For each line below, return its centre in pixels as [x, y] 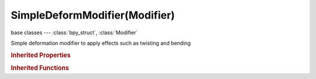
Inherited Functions [40, 68]
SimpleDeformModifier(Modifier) [93, 15]
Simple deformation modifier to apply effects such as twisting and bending [101, 43]
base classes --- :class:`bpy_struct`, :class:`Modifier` [74, 33]
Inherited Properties [41, 55]
